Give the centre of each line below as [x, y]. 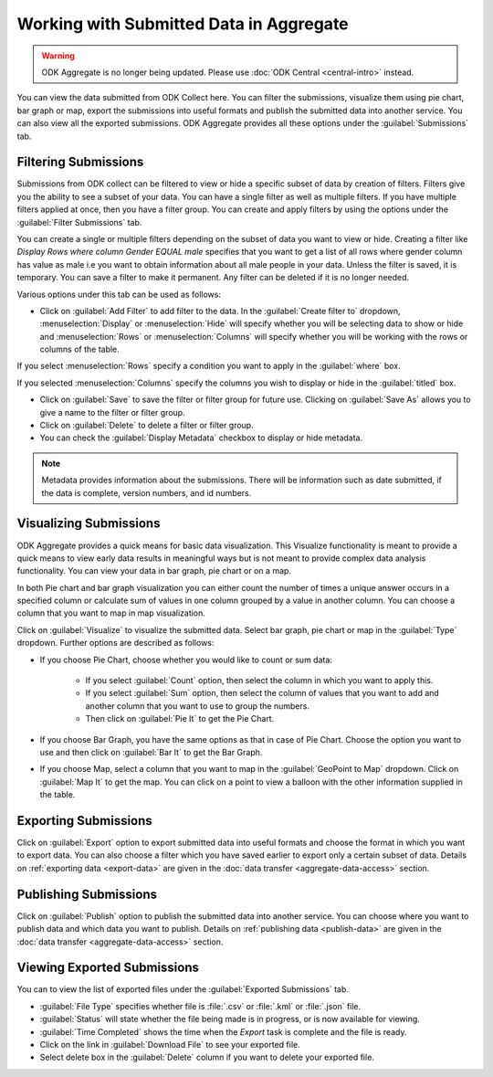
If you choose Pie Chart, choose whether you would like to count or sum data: [186, 660]
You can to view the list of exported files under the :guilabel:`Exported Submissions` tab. [183, 989]
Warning [58, 56]
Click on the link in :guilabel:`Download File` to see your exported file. [170, 1045]
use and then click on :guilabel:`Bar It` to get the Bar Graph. [151, 752]
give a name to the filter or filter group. [113, 412]
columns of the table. [80, 349]
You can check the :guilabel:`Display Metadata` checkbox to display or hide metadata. [201, 438]
